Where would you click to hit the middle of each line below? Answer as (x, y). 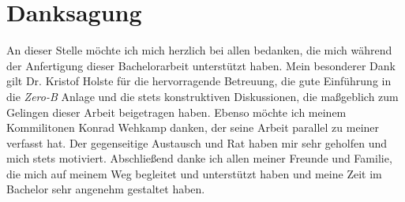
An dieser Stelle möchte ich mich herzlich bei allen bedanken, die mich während (199, 50)
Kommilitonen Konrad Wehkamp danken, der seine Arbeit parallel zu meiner (193, 127)
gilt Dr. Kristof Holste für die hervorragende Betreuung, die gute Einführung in (199, 81)
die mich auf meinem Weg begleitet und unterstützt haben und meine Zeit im (194, 173)
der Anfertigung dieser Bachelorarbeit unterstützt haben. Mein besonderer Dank (201, 65)
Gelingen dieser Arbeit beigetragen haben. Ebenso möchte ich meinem (176, 112)
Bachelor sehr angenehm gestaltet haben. (106, 189)
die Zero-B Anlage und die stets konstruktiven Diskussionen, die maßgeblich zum (202, 96)
